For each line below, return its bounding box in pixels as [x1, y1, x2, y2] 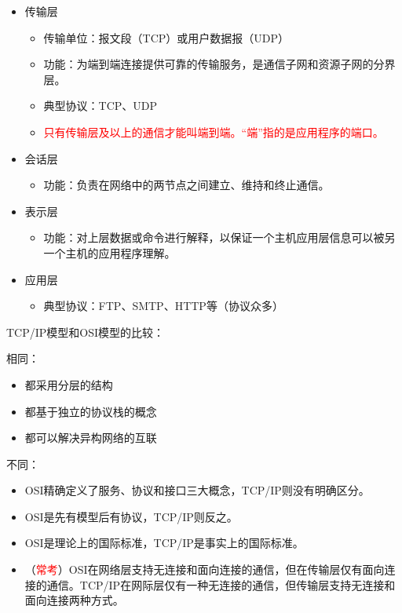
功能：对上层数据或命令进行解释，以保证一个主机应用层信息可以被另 [43, 229, 396, 246]
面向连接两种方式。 [24, 592, 124, 608]
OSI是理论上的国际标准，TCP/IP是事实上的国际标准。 [24, 535, 304, 551]
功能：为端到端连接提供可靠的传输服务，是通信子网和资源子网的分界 [43, 56, 396, 72]
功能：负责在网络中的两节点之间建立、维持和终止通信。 [43, 177, 330, 193]
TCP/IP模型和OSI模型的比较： [6, 323, 165, 340]
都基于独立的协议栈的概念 [24, 403, 157, 419]
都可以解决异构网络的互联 [24, 429, 157, 446]
